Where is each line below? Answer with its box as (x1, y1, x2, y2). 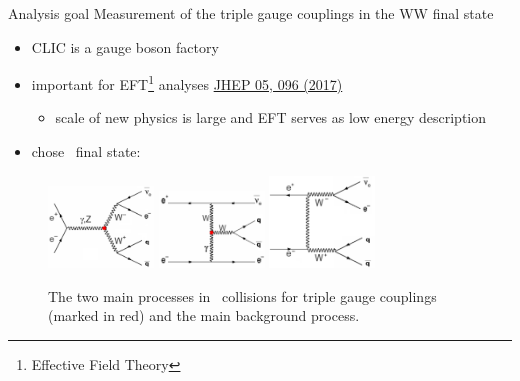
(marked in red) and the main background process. (48, 305, 360, 326)
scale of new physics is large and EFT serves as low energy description (55, 107, 487, 128)
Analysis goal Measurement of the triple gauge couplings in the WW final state (8, 3, 494, 23)
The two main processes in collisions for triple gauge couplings (48, 285, 437, 306)
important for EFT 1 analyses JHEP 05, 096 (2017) (31, 71, 343, 94)
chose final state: (31, 141, 141, 162)
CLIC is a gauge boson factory (31, 36, 219, 57)
